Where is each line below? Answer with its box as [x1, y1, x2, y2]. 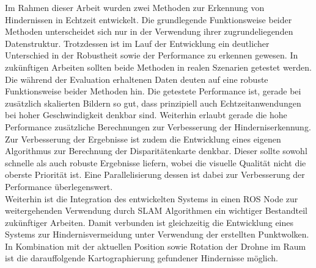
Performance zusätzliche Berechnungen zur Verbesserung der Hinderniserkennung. [5, 120, 311, 133]
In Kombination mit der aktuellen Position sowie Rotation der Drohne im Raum [5, 239, 306, 252]
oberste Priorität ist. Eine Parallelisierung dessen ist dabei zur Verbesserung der [5, 168, 305, 181]
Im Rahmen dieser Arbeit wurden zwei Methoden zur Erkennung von [5, 1, 265, 13]
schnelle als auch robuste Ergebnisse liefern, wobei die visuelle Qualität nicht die [5, 156, 306, 169]
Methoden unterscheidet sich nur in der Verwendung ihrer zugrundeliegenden [5, 25, 293, 38]
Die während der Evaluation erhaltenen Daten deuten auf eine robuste [5, 72, 268, 85]
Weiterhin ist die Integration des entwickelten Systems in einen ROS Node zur [5, 192, 298, 205]
